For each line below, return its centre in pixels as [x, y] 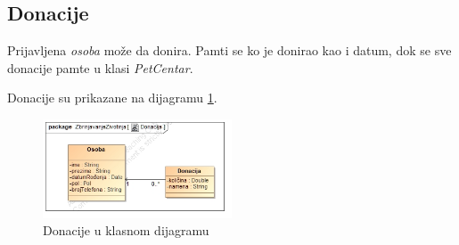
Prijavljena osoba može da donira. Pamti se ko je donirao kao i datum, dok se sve [229, 50]
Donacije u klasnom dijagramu [126, 230]
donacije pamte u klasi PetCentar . [100, 67]
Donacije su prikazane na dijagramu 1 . [112, 98]
